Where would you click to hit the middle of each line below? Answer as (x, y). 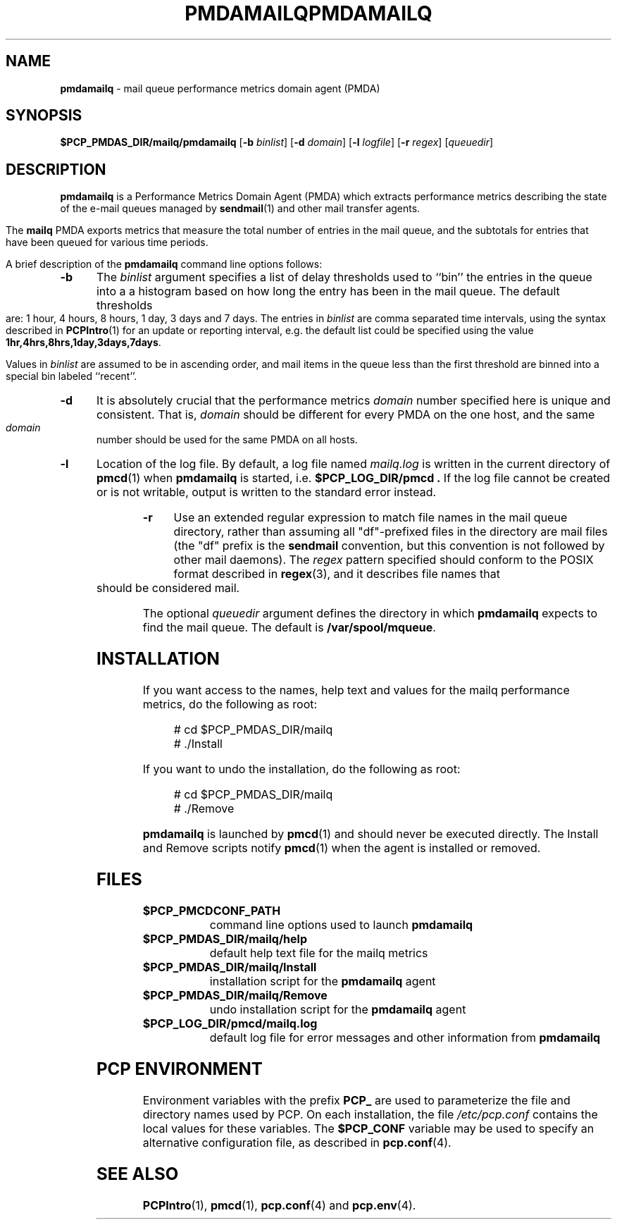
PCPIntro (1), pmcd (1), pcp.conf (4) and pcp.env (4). (279, 1205)
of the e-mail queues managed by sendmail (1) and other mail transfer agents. (240, 209)
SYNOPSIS (44, 116)
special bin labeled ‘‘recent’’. (71, 376)
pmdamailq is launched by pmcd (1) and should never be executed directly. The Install (370, 834)
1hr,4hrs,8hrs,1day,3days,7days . (83, 343)
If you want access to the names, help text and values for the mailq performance (356, 690)
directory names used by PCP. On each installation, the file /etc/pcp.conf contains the (370, 1114)
